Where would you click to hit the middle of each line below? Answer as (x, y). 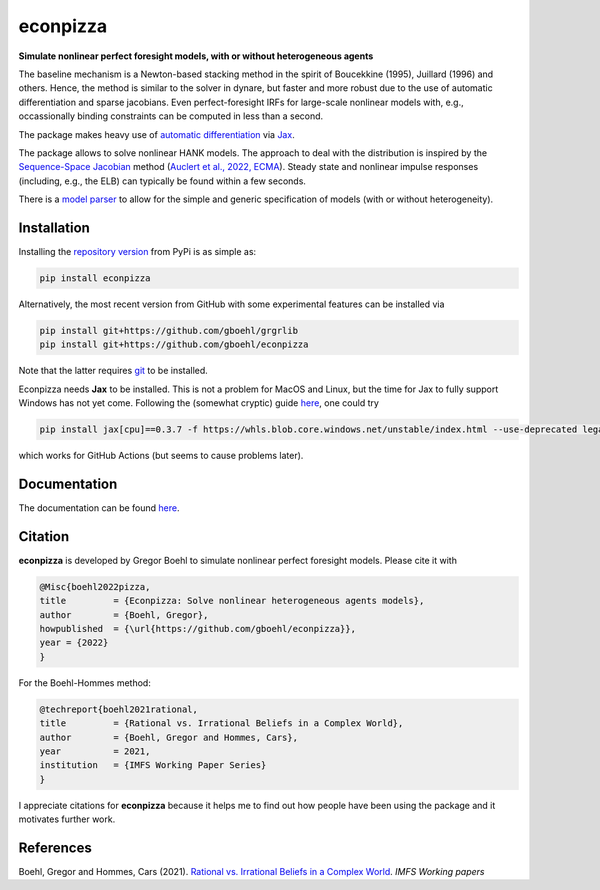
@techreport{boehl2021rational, (119, 709)
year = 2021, (95, 751)
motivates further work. (67, 819)
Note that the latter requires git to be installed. (113, 371)
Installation (54, 227)
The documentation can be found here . (99, 507)
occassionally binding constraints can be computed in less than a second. (171, 116)
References (55, 847)
